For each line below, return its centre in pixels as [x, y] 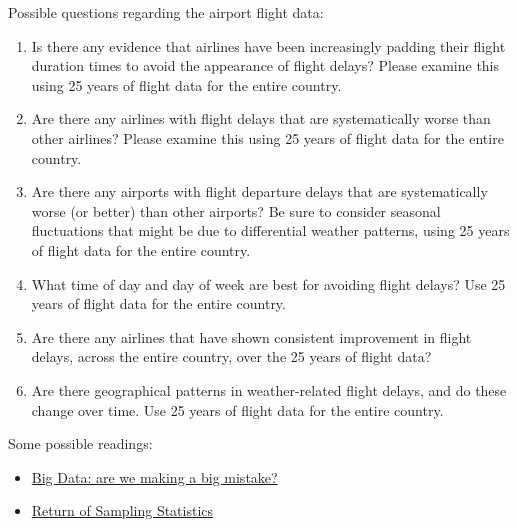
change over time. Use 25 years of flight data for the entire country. [237, 409]
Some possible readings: [80, 443]
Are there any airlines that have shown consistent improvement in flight [251, 336]
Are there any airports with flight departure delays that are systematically [259, 191]
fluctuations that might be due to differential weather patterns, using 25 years [270, 230]
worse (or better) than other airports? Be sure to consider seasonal [236, 210]
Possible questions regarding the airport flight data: [166, 12]
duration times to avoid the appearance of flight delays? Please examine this [265, 65]
